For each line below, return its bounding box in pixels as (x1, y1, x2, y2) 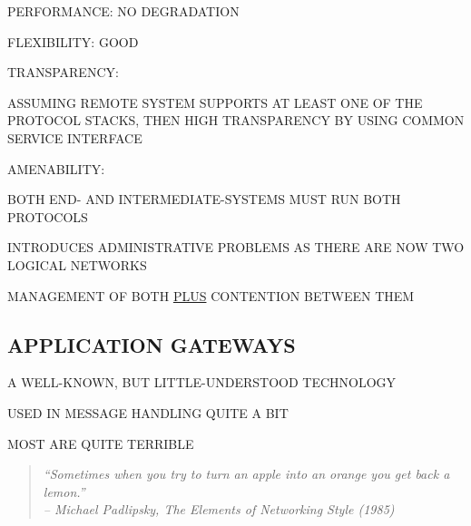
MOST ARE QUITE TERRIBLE (7, 433, 194, 453)
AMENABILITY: (7, 159, 105, 178)
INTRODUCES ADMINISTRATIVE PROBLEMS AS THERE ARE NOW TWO (7, 238, 465, 257)
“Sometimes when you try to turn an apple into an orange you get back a (43, 464, 450, 483)
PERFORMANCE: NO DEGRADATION (7, 2, 240, 20)
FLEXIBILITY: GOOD (7, 32, 139, 51)
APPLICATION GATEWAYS (7, 330, 296, 358)
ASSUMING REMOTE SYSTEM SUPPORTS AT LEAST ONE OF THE (7, 93, 423, 112)
